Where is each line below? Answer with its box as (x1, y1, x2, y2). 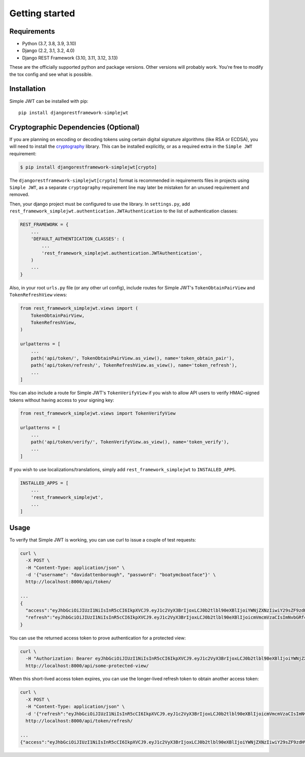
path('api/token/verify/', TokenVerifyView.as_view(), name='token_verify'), (30, 439, 230, 445)
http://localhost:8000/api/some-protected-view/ (25, 663, 149, 668)
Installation (9, 85, 46, 93)
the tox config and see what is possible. (9, 71, 93, 77)
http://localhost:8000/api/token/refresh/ (25, 718, 133, 724)
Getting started (9, 8, 75, 19)
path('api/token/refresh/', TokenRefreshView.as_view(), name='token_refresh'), (30, 362, 237, 368)
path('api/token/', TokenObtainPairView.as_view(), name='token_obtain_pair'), (30, 355, 235, 361)
